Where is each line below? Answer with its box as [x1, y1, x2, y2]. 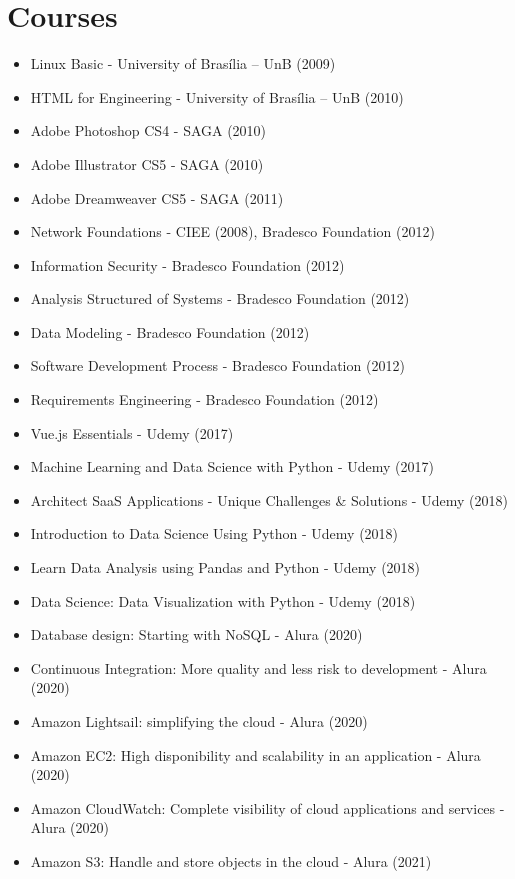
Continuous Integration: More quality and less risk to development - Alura [30, 657, 487, 678]
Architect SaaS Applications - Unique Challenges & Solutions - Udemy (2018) [30, 489, 508, 510]
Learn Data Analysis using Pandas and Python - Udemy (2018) [30, 557, 421, 578]
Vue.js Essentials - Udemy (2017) [30, 422, 234, 443]
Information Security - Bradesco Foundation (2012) [30, 254, 345, 275]
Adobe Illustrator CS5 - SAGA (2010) [30, 153, 264, 174]
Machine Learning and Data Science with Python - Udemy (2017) [30, 456, 434, 477]
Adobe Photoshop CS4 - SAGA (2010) [30, 120, 267, 141]
